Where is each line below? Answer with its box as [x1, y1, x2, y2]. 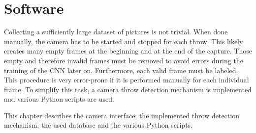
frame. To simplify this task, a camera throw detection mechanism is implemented [4, 84, 252, 94]
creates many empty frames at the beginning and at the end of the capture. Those [4, 46, 252, 56]
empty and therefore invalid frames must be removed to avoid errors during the [4, 55, 243, 65]
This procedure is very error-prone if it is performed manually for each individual [4, 75, 249, 85]
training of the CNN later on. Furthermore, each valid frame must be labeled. [4, 65, 238, 75]
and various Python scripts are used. [4, 94, 114, 104]
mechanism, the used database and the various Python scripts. [4, 120, 193, 130]
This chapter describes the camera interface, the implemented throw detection [4, 110, 239, 120]
